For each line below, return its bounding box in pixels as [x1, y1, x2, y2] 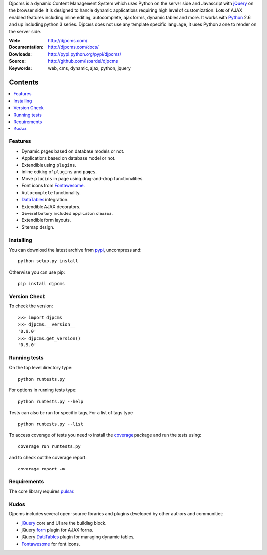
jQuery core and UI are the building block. [21, 520, 107, 526]
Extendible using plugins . [21, 162, 77, 168]
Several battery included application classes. [21, 211, 113, 216]
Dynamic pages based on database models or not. [21, 148, 125, 154]
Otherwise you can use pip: [9, 269, 65, 275]
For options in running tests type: [9, 387, 77, 393]
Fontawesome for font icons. [21, 541, 80, 547]
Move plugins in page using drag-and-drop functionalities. [21, 176, 144, 182]
